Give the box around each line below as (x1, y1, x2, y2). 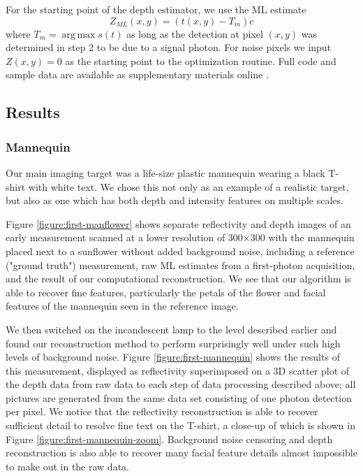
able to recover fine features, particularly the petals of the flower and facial (6, 284, 326, 299)
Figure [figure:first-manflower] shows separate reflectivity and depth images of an (6, 216, 351, 231)
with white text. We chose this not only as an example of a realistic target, (28, 179, 349, 194)
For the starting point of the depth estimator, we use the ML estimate (6, 2, 306, 16)
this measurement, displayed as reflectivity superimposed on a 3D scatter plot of (6, 363, 350, 377)
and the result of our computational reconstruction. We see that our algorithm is (6, 271, 351, 286)
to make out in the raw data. (6, 459, 129, 473)
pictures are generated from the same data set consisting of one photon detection (6, 390, 352, 405)
